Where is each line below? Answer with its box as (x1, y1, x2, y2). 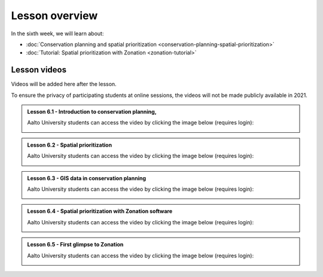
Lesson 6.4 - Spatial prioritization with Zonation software (27, 208, 173, 215)
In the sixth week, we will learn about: (11, 30, 104, 37)
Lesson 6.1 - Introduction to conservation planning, (27, 108, 157, 115)
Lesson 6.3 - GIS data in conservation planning (27, 174, 147, 182)
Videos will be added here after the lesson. (11, 81, 117, 88)
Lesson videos (11, 65, 67, 75)
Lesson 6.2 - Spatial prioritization (27, 141, 112, 148)
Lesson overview (11, 9, 98, 22)
